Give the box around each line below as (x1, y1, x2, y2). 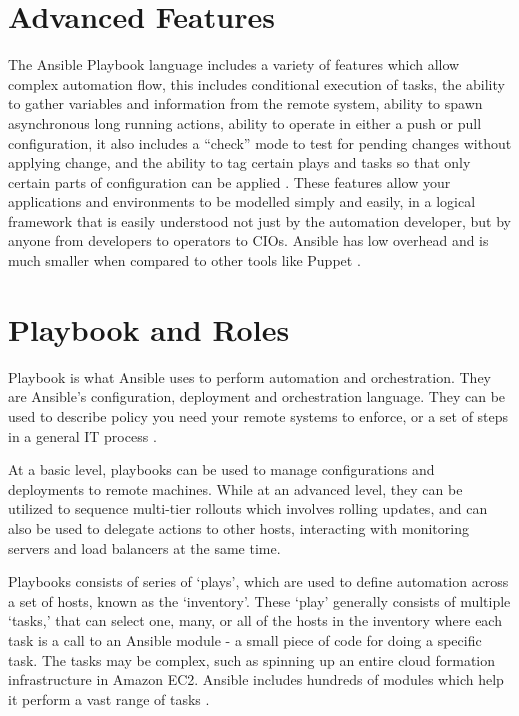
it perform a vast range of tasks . (8, 688, 210, 709)
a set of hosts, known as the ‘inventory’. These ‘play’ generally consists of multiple (8, 590, 511, 611)
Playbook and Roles (8, 308, 290, 349)
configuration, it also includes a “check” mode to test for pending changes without (8, 132, 512, 153)
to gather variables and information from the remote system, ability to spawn (8, 93, 483, 114)
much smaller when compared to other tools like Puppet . (8, 250, 361, 271)
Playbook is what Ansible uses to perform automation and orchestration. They (8, 366, 491, 387)
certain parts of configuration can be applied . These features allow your (8, 171, 451, 192)
